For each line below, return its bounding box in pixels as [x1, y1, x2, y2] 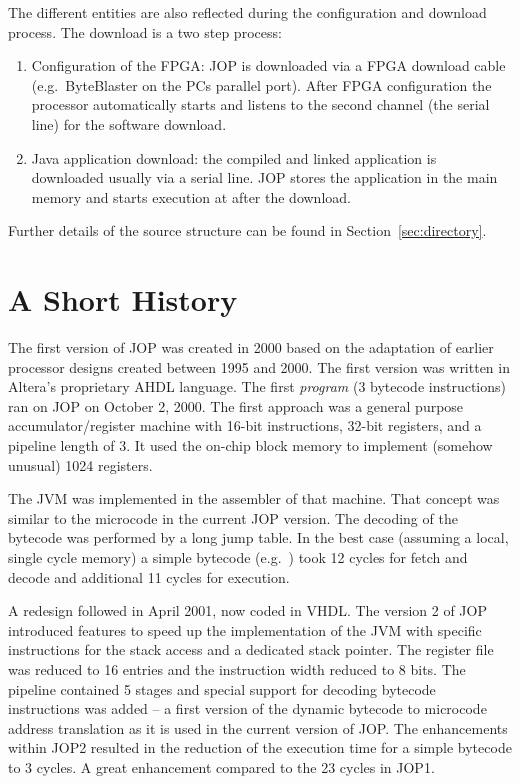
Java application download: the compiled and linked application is [31, 147, 437, 168]
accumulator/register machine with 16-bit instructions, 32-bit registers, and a [8, 415, 482, 436]
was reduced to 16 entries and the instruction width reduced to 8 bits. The [8, 658, 466, 679]
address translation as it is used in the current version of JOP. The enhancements [8, 717, 508, 738]
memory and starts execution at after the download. [31, 186, 351, 207]
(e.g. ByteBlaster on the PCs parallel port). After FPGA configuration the [31, 74, 492, 95]
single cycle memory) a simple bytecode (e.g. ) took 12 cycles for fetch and [8, 547, 468, 567]
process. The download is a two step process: [8, 21, 282, 42]
